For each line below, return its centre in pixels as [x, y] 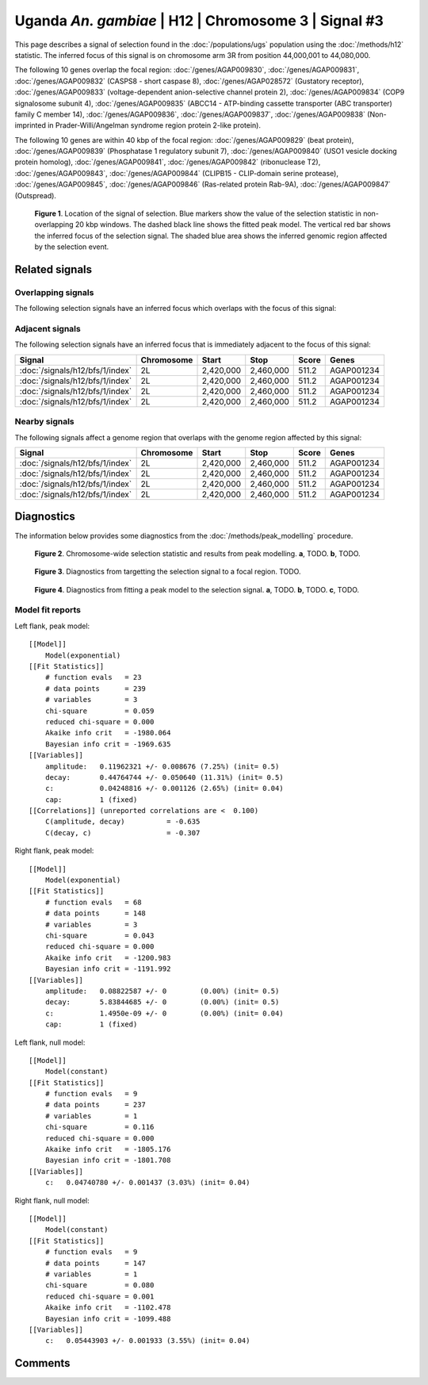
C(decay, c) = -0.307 [122, 833]
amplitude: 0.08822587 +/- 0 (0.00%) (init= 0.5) [162, 991]
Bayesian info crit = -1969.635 [108, 744]
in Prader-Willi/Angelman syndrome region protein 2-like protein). [155, 125]
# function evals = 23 [93, 677]
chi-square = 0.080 [99, 1285]
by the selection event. [72, 247]
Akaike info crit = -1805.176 [108, 1149]
